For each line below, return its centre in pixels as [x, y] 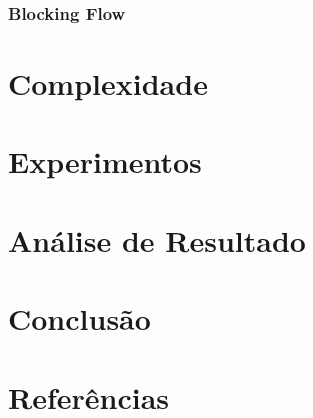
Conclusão [79, 318]
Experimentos [105, 161]
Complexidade [108, 83]
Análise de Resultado [157, 239]
